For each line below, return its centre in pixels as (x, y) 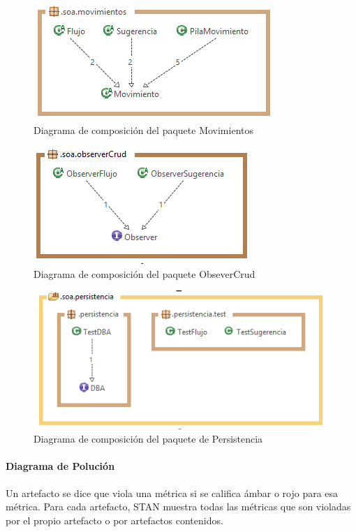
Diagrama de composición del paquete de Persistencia (148, 439)
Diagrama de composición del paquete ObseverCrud (144, 273)
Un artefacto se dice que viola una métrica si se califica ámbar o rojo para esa (172, 493)
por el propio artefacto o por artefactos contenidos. (114, 520)
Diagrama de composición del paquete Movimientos (143, 130)
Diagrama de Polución (60, 466)
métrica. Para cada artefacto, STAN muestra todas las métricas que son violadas (178, 507)
